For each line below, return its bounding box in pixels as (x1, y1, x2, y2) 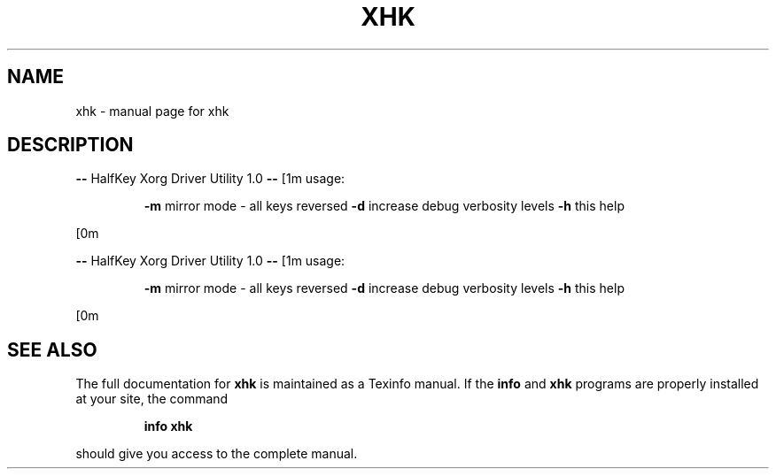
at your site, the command (75, 391, 229, 407)
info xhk (144, 418, 193, 434)
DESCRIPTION (7, 134, 134, 157)
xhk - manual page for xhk (75, 103, 229, 119)
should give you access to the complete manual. (75, 446, 358, 462)
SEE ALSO (7, 338, 97, 361)
